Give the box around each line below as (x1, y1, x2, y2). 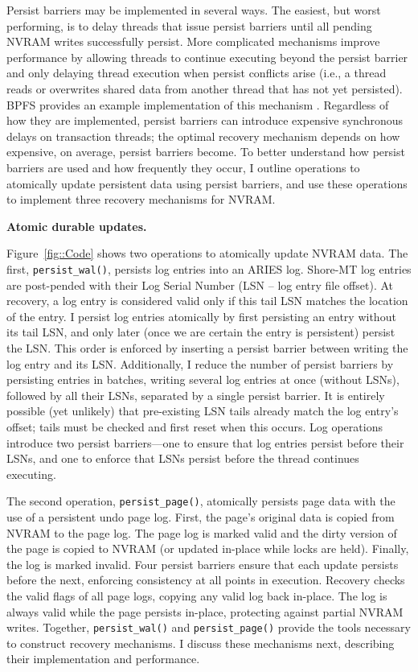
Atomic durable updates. (6, 217, 147, 234)
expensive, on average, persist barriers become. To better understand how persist (6, 143, 405, 160)
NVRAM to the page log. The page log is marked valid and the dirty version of (6, 524, 397, 541)
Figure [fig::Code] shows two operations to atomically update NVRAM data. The (6, 245, 408, 262)
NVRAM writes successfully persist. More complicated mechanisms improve (6, 33, 380, 50)
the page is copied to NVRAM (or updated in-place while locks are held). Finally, (6, 540, 409, 557)
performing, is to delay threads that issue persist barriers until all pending (6, 17, 372, 34)
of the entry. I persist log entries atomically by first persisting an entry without (6, 307, 396, 324)
